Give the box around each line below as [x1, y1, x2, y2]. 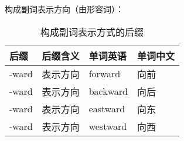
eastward [88, 102, 125, 116]
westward [88, 119, 127, 133]
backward [88, 84, 128, 98]
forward [88, 67, 121, 81]
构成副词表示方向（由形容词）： [5, 3, 124, 15]
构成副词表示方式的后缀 [40, 25, 144, 39]
